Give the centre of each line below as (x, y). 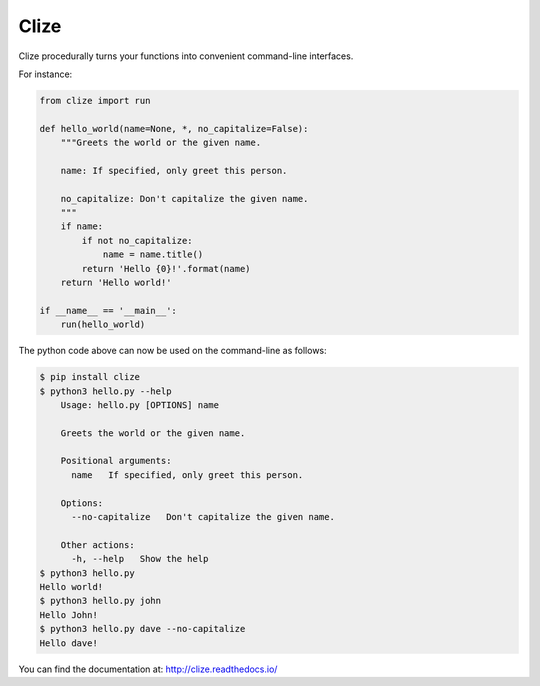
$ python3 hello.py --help (105, 391)
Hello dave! (69, 643)
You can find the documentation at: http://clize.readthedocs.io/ (148, 669)
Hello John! (69, 614)
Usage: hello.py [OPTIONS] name (140, 404)
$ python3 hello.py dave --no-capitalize (142, 629)
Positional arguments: (116, 461)
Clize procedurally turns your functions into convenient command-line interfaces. (186, 56)
